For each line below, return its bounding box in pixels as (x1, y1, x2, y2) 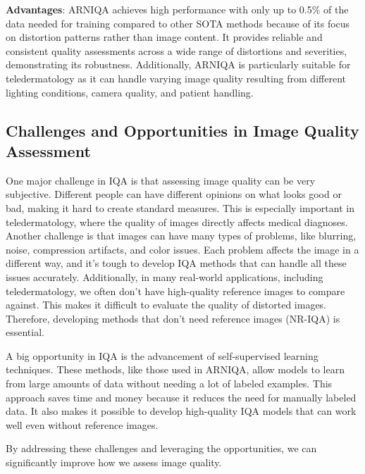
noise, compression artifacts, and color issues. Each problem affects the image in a (6, 242, 359, 256)
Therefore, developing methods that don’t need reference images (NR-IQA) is (6, 311, 340, 325)
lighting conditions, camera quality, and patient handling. (6, 85, 254, 99)
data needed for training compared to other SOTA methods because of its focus (6, 15, 350, 30)
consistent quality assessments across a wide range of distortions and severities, (6, 43, 347, 58)
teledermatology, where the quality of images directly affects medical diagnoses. (6, 214, 348, 229)
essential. (6, 325, 44, 339)
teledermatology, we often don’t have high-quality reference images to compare (6, 283, 345, 298)
